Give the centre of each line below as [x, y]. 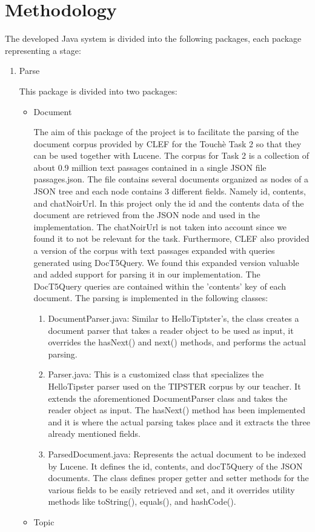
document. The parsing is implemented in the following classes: [151, 298]
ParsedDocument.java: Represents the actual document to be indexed [177, 454]
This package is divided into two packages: [98, 91]
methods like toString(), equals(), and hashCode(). [142, 501]
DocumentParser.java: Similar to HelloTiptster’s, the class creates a [174, 318]
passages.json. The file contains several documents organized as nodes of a [171, 179]
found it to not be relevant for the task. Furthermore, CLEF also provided [171, 238]
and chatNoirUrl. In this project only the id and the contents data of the [169, 203]
